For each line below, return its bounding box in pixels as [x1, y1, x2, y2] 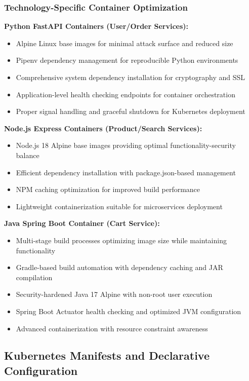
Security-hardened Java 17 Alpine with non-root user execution [16, 289, 213, 299]
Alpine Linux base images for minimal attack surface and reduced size [16, 37, 233, 48]
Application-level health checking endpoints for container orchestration [16, 89, 235, 99]
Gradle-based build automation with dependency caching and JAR [16, 262, 223, 273]
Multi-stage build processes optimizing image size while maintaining [16, 235, 227, 245]
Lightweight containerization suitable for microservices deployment [16, 201, 223, 211]
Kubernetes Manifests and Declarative [4, 348, 210, 363]
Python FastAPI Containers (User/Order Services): [4, 21, 188, 31]
